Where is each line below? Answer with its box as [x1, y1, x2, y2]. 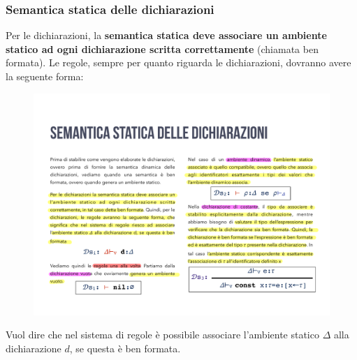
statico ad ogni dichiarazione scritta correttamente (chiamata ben [6, 41, 319, 56]
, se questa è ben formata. [69, 340, 181, 355]
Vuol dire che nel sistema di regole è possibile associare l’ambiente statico [6, 327, 319, 342]
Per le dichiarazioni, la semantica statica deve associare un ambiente [6, 28, 327, 43]
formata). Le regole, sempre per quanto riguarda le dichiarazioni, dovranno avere [6, 55, 351, 70]
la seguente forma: [6, 69, 84, 83]
